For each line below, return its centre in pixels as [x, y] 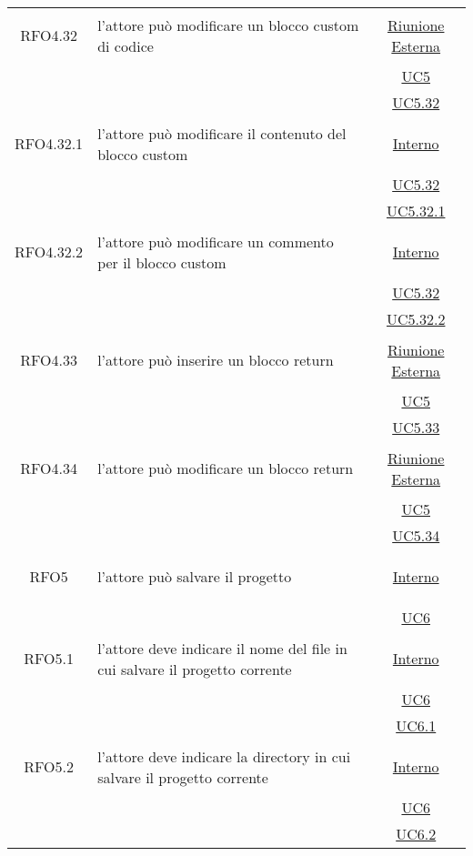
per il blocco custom [162, 262]
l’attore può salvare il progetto [195, 576]
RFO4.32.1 [49, 143]
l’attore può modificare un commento [216, 241]
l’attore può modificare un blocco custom [228, 25]
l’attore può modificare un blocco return [226, 468]
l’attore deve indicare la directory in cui [224, 756]
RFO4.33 [49, 360]
